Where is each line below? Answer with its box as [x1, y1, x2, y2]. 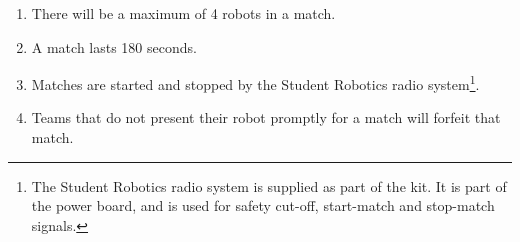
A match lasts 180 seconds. [31, 36, 197, 57]
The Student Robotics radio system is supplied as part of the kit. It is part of [31, 175, 507, 196]
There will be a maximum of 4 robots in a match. [31, 3, 336, 23]
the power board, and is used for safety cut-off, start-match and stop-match [31, 195, 495, 216]
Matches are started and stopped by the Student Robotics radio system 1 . [31, 71, 480, 94]
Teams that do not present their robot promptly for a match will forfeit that [31, 107, 501, 128]
